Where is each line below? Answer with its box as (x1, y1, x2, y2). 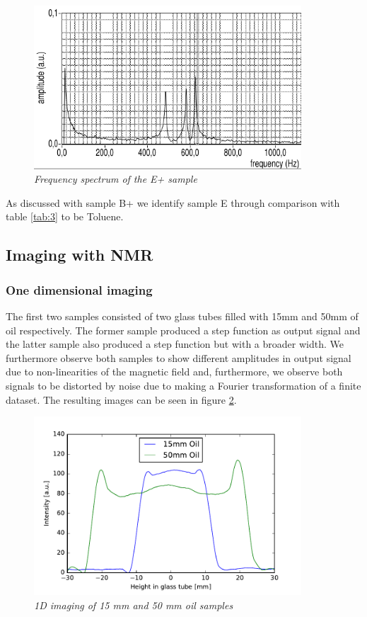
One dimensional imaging (6, 281, 153, 298)
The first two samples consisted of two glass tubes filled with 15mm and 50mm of (6, 308, 359, 323)
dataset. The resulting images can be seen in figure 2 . (6, 392, 237, 407)
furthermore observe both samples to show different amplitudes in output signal (6, 350, 351, 365)
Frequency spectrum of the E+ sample (34, 171, 197, 186)
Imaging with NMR (6, 244, 153, 266)
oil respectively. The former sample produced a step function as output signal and (6, 322, 361, 337)
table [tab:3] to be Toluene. (6, 209, 124, 224)
